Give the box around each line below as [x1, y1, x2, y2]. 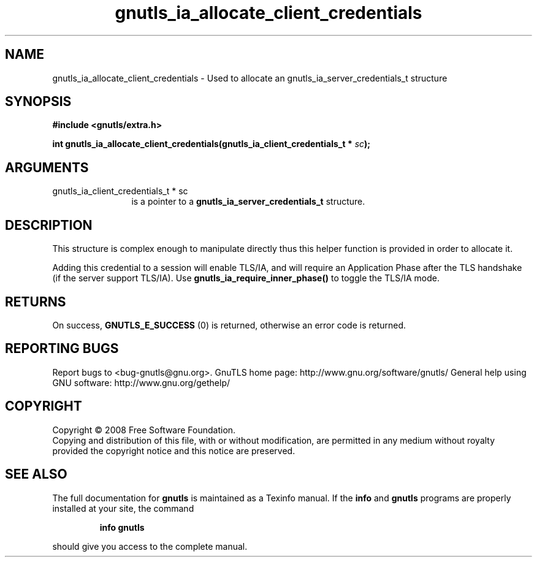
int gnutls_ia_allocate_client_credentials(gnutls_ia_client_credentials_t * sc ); [52, 139, 371, 150]
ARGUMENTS [5, 159, 89, 175]
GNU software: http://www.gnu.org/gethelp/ [52, 377, 230, 388]
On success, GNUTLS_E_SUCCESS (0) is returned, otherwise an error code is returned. [52, 319, 406, 330]
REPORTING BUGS [5, 341, 119, 357]
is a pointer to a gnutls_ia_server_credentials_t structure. [131, 196, 365, 207]
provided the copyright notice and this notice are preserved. [52, 445, 295, 456]
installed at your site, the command [52, 503, 194, 514]
